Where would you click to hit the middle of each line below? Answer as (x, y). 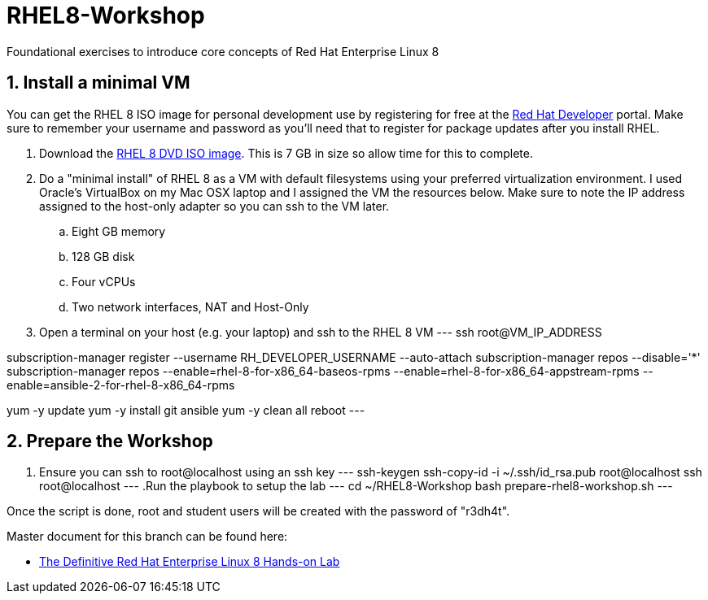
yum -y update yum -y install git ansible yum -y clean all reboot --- (186, 410)
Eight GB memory (119, 231)
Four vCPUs (104, 281)
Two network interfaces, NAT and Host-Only (190, 307)
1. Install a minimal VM (98, 83)
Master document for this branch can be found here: (147, 537)
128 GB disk (103, 256)
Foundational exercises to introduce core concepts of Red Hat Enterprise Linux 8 (223, 51)
